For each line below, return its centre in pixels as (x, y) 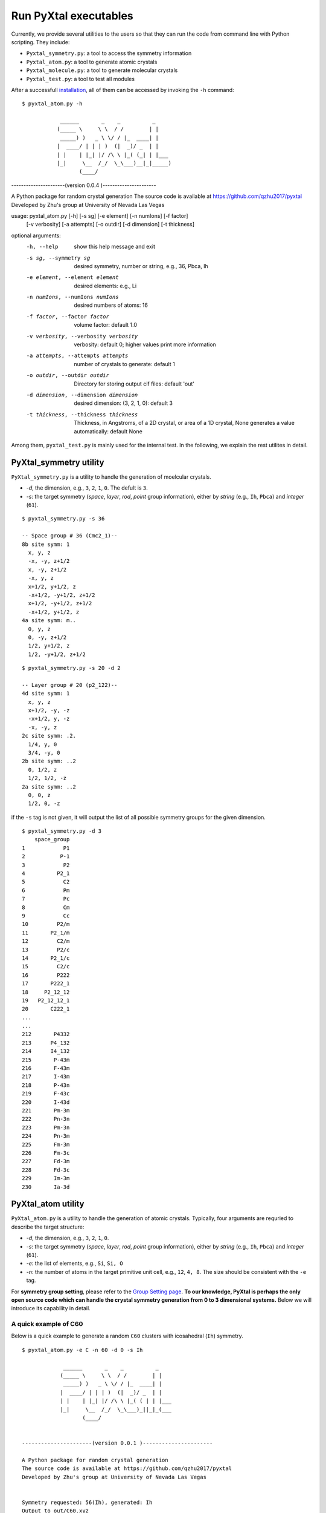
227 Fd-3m (46, 1161)
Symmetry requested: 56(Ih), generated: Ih (87, 1502)
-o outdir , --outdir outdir (68, 376)
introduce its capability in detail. (51, 1308)
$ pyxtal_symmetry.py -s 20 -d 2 (71, 668)
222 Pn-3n (46, 1119)
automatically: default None (108, 431)
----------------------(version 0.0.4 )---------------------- (84, 185)
